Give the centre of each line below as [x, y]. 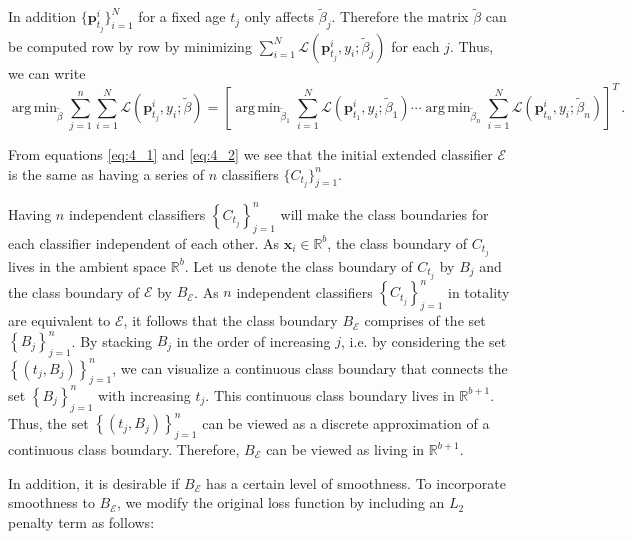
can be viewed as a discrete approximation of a [346, 422]
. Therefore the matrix [400, 16]
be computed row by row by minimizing [130, 45]
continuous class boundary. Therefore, [124, 449]
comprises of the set [425, 320]
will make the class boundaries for [384, 213]
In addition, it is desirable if [94, 482]
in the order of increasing [253, 340]
